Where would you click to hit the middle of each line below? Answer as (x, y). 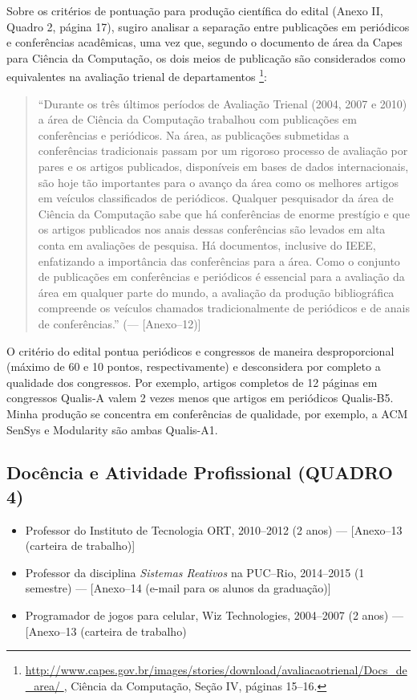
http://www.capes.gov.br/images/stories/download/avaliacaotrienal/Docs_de (216, 670)
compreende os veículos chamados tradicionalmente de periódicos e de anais (224, 308)
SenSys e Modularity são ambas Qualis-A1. (112, 429)
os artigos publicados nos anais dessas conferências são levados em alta (212, 229)
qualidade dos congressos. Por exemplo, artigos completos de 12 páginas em (192, 382)
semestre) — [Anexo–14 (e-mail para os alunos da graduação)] (178, 588)
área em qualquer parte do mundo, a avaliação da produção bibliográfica (216, 292)
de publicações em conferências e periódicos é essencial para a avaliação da (221, 277)
